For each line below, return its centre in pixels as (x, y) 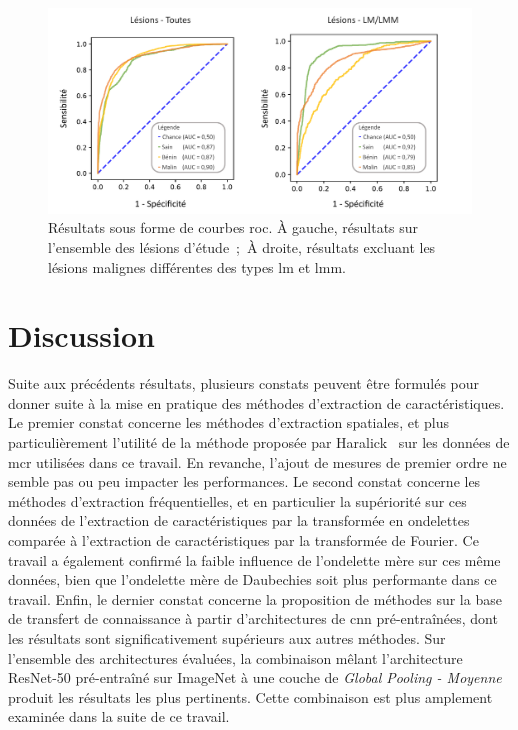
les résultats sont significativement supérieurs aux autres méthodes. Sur (227, 638)
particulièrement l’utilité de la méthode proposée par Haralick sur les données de (259, 442)
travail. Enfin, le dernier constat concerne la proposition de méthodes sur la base (255, 598)
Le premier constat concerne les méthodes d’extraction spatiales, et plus (228, 422)
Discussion (81, 335)
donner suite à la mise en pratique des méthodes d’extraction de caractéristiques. (256, 402)
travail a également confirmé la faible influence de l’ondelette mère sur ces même (254, 559)
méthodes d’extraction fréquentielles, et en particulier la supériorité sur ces (237, 500)
